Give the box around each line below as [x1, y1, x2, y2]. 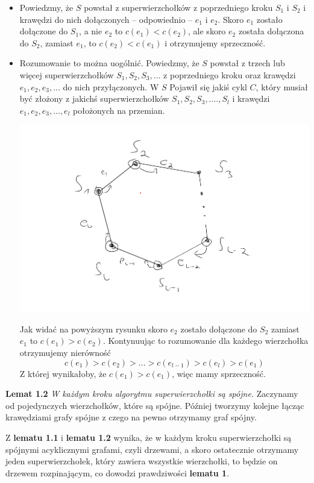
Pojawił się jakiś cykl [169, 80, 247, 93]
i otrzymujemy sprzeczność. [165, 36, 266, 49]
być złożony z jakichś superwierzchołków [19, 92, 169, 105]
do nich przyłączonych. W [63, 80, 159, 93]
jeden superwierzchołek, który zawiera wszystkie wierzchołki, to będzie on [5, 455, 278, 467]
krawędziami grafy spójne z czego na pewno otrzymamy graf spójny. [5, 411, 257, 423]
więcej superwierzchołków [19, 68, 114, 81]
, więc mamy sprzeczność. [172, 367, 266, 379]
